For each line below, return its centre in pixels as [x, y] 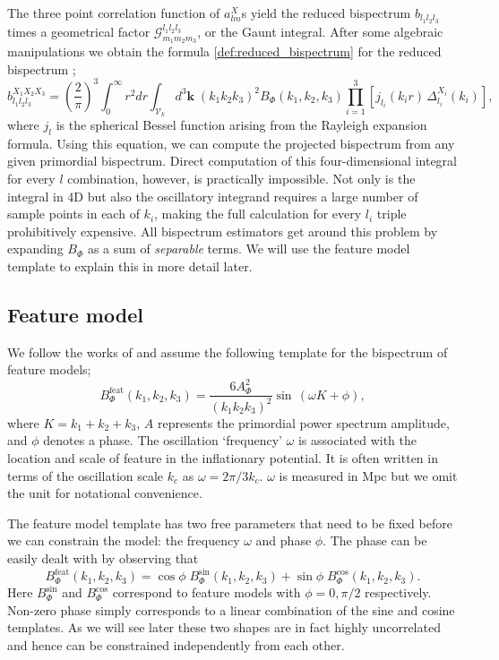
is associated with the [357, 440]
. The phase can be [375, 540]
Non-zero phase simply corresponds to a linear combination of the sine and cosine [231, 609]
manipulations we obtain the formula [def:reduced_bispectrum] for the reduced [224, 51]
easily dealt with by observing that [103, 557]
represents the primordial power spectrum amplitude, [303, 422]
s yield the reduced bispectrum [326, 13]
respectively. [398, 592]
